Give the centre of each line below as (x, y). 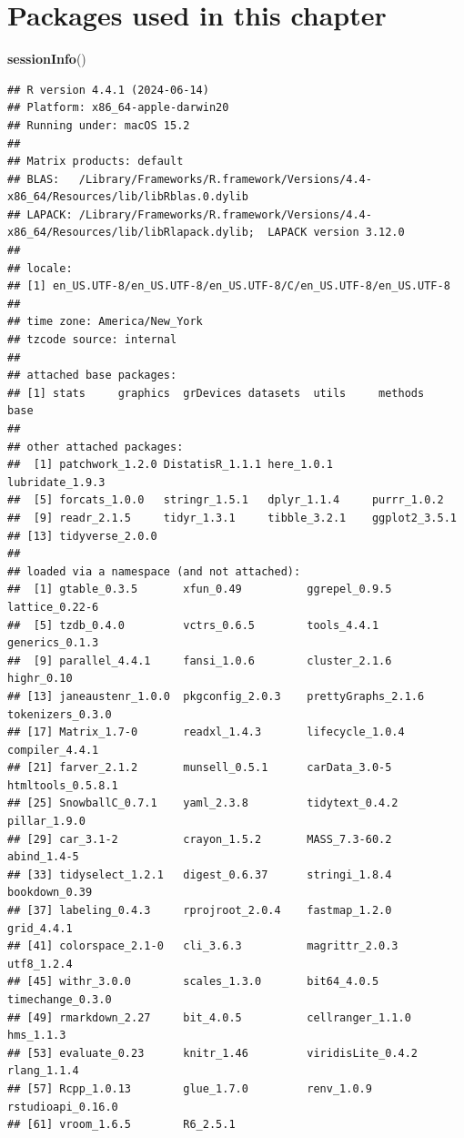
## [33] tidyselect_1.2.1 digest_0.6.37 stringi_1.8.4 (200, 874)
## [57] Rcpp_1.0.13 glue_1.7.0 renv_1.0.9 (190, 1088)
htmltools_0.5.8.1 (63, 785)
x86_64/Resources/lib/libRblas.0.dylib (128, 197)
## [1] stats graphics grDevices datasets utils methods (216, 393)
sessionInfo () (47, 59)
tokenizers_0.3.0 (60, 714)
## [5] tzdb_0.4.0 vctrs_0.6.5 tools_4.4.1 (193, 625)
